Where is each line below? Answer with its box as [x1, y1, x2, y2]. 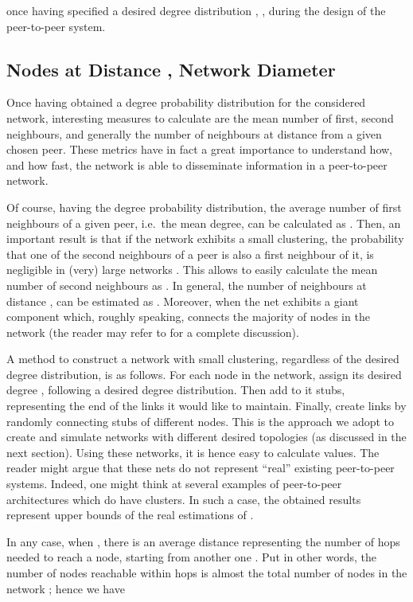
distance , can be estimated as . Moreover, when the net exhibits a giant [6, 292, 359, 309]
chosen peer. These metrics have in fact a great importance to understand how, [6, 141, 393, 158]
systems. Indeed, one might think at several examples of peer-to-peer [6, 475, 342, 492]
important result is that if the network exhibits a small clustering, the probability [6, 230, 404, 247]
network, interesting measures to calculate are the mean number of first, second [6, 109, 394, 126]
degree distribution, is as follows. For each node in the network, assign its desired [6, 365, 402, 382]
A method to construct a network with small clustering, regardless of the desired [6, 350, 399, 367]
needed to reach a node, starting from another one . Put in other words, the [6, 549, 376, 565]
